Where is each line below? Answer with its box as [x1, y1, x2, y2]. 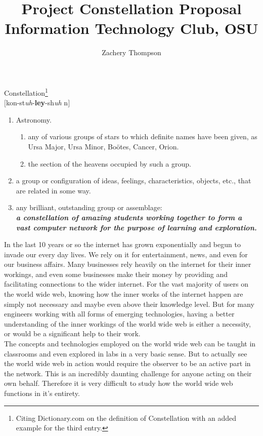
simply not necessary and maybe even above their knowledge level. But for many [4, 298, 254, 309]
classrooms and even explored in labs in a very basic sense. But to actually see [4, 348, 247, 359]
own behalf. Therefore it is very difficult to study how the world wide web [4, 378, 233, 388]
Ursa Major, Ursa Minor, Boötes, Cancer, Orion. [28, 141, 179, 151]
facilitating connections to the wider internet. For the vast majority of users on [4, 279, 248, 289]
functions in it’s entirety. [4, 388, 80, 398]
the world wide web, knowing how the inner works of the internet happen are [4, 289, 243, 299]
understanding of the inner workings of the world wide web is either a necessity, [4, 318, 251, 329]
